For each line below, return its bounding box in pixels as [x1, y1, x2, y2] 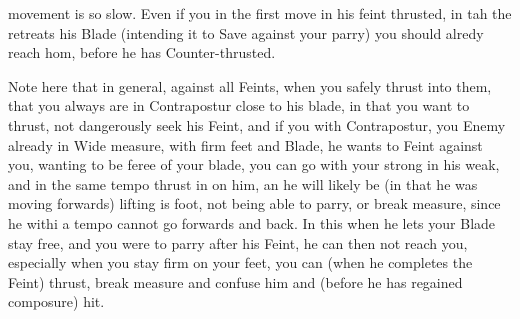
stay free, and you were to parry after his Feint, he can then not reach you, [8, 232, 468, 253]
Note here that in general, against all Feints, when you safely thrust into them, [8, 75, 492, 96]
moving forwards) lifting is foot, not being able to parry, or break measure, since [8, 193, 501, 214]
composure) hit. [8, 291, 105, 312]
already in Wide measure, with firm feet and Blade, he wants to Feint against [8, 134, 483, 155]
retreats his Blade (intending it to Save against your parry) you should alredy [8, 22, 484, 43]
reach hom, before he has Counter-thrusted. [8, 42, 276, 63]
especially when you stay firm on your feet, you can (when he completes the [8, 252, 473, 273]
